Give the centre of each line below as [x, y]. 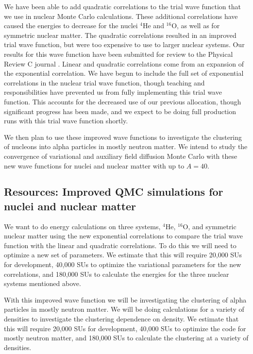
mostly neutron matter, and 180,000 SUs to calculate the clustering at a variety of [126, 338]
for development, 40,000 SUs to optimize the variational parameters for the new [123, 264]
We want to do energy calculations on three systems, [82, 226]
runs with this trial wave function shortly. [66, 121]
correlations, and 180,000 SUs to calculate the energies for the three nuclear [117, 274]
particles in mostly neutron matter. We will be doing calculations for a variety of [124, 309]
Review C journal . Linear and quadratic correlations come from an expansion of [124, 63]
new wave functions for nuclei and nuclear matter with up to [94, 165]
